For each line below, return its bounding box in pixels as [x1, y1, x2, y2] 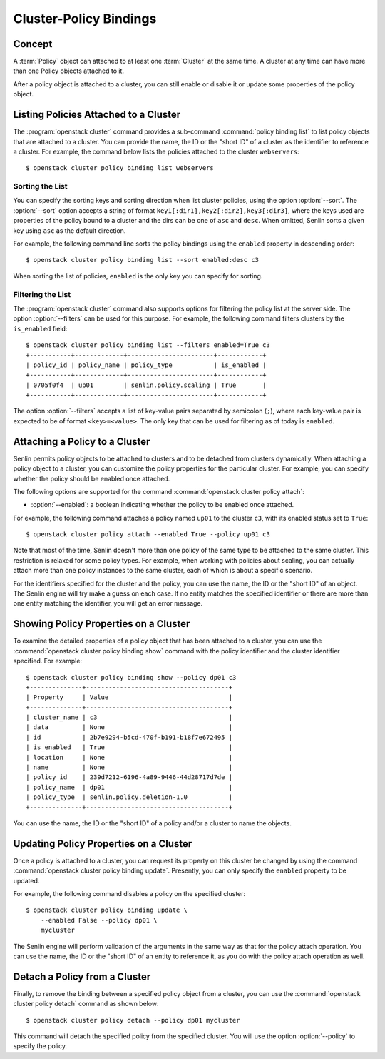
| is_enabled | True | [26, 743, 233, 751]
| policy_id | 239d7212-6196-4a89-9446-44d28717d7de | [26, 773, 233, 781]
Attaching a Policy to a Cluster [13, 436, 150, 448]
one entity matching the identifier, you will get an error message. [13, 599, 203, 608]
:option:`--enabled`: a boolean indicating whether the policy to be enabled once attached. [31, 501, 294, 509]
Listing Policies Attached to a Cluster [13, 109, 181, 121]
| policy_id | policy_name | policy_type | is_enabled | [26, 361, 267, 369]
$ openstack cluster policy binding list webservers [26, 164, 214, 172]
